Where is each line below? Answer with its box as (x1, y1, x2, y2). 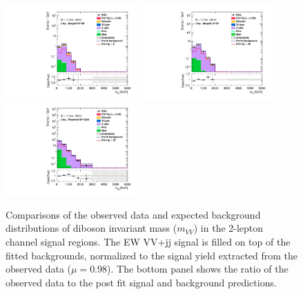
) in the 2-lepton (193, 221, 264, 235)
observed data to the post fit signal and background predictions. (6, 275, 277, 289)
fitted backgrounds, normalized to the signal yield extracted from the (6, 248, 298, 262)
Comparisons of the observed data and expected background (6, 207, 261, 221)
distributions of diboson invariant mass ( (6, 221, 177, 235)
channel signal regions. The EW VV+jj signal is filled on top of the (6, 235, 291, 249)
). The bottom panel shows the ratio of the (107, 261, 289, 276)
